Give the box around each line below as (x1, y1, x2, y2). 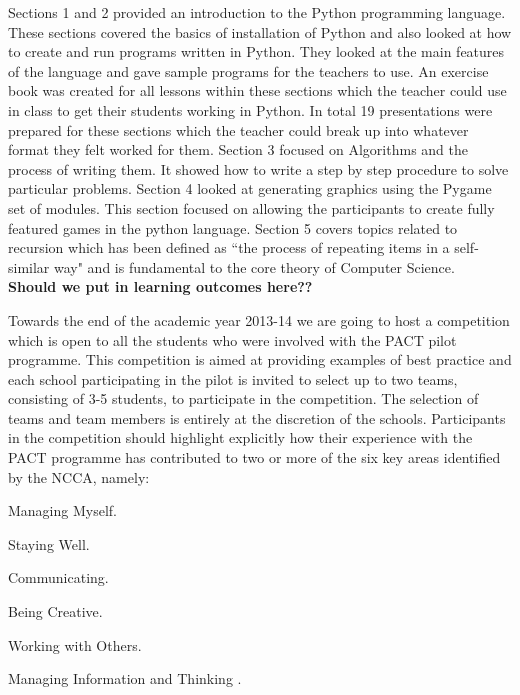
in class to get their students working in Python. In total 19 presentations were (8, 99, 493, 120)
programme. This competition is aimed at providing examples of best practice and (8, 349, 512, 370)
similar (8, 256, 50, 277)
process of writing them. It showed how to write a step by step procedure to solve (8, 158, 509, 179)
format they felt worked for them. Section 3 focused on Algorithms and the (8, 139, 468, 160)
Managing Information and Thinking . (8, 668, 242, 689)
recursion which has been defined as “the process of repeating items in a (8, 237, 450, 258)
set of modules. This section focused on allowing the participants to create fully (8, 197, 495, 218)
